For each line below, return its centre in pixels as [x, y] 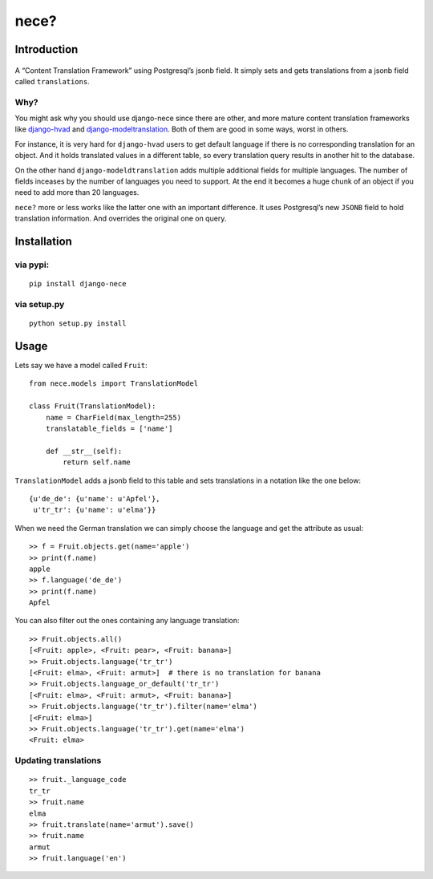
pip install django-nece [78, 284]
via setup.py [40, 304]
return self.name [97, 462]
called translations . [52, 81]
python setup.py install [78, 324]
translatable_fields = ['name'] [109, 429]
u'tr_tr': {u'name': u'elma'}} [95, 510]
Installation [43, 242]
